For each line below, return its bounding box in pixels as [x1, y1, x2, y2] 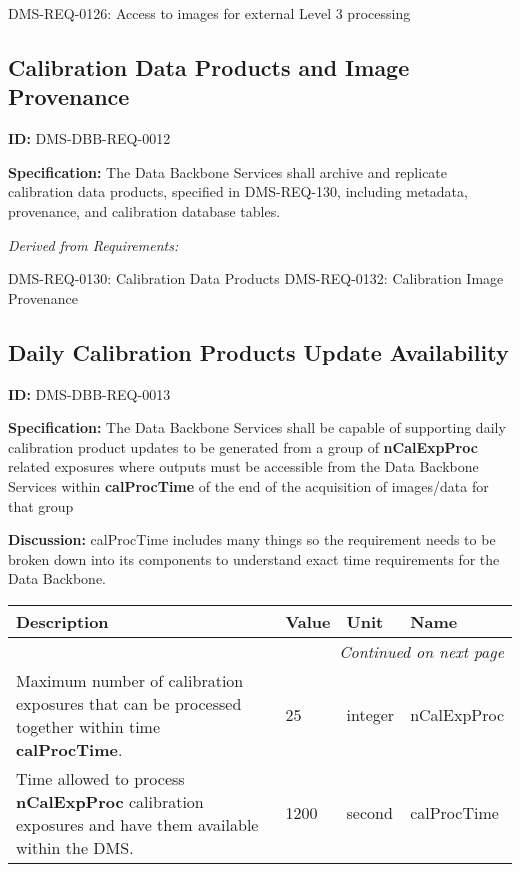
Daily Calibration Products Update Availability [8, 336, 509, 367]
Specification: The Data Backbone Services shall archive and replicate [8, 161, 448, 182]
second [346, 801, 393, 825]
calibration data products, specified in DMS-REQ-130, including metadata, [8, 181, 468, 202]
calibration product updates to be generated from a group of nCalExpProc [8, 436, 478, 457]
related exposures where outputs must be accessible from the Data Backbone [8, 456, 479, 477]
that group [8, 495, 74, 516]
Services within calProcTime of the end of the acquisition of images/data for [8, 475, 489, 496]
